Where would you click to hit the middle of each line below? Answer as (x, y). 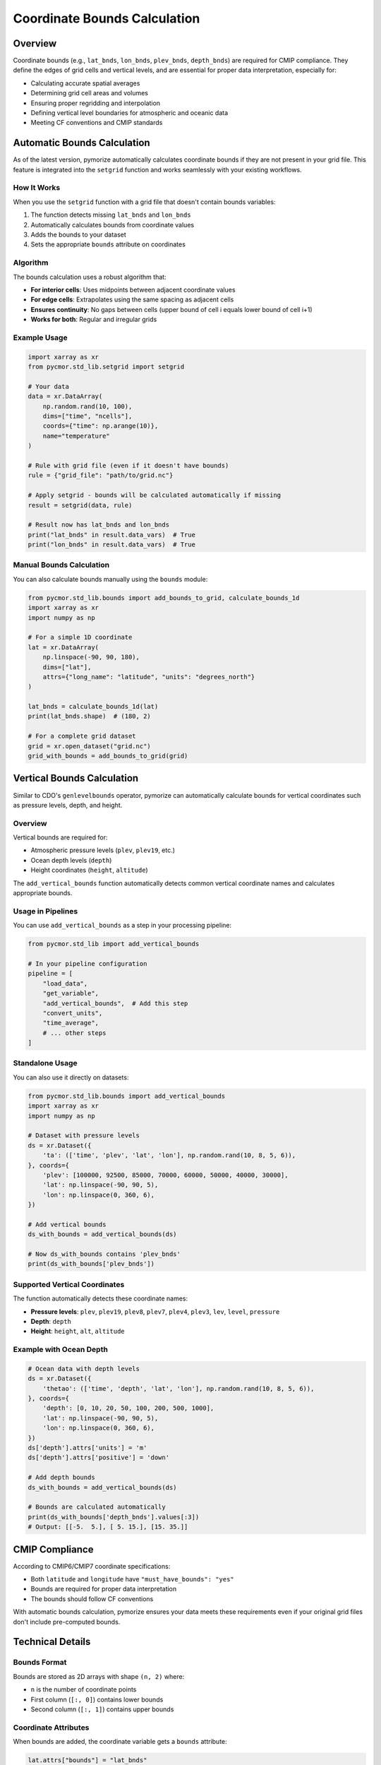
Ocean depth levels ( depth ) (71, 860)
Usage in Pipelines (46, 911)
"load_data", (65, 983)
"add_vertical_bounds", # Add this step (115, 1003)
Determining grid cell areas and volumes (89, 93)
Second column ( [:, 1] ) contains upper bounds (102, 1709)
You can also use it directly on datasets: (71, 1077)
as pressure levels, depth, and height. (68, 805)
